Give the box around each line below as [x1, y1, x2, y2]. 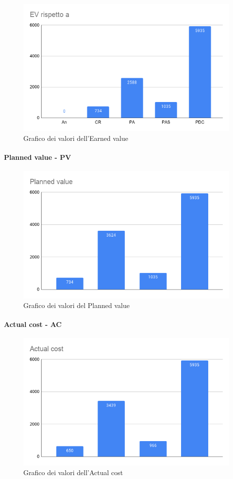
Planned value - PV [4, 152, 71, 162]
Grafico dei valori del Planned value [23, 300, 130, 310]
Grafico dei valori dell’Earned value [23, 133, 128, 143]
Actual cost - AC [4, 319, 62, 329]
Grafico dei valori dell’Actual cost [23, 467, 123, 478]
